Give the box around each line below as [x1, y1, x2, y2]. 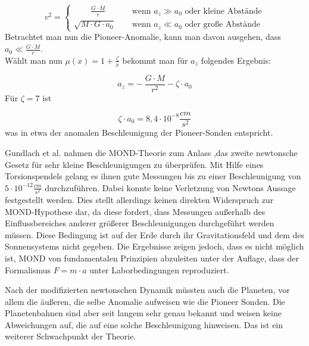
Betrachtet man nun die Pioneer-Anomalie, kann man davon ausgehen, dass [5, 30, 281, 43]
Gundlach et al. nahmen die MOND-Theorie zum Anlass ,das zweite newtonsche [5, 146, 298, 159]
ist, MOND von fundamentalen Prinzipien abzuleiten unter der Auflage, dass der [5, 251, 299, 264]
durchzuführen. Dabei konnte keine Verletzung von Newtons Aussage [45, 181, 296, 194]
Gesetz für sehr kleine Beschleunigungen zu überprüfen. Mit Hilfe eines [5, 158, 264, 170]
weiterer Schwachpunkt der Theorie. [5, 330, 136, 342]
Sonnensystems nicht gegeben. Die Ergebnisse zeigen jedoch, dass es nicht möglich [5, 240, 304, 253]
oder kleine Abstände [185, 7, 262, 15]
